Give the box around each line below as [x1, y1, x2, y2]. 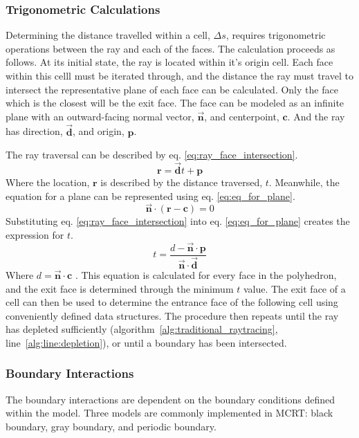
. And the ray [287, 109, 345, 123]
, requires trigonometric [225, 28, 326, 42]
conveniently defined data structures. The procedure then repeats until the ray [6, 308, 339, 322]
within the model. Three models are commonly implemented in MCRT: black [6, 405, 333, 420]
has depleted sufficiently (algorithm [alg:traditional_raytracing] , [6, 322, 278, 336]
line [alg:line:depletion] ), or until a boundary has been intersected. [6, 335, 287, 349]
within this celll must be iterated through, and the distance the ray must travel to [6, 69, 353, 82]
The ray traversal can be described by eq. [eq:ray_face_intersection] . [6, 147, 298, 162]
